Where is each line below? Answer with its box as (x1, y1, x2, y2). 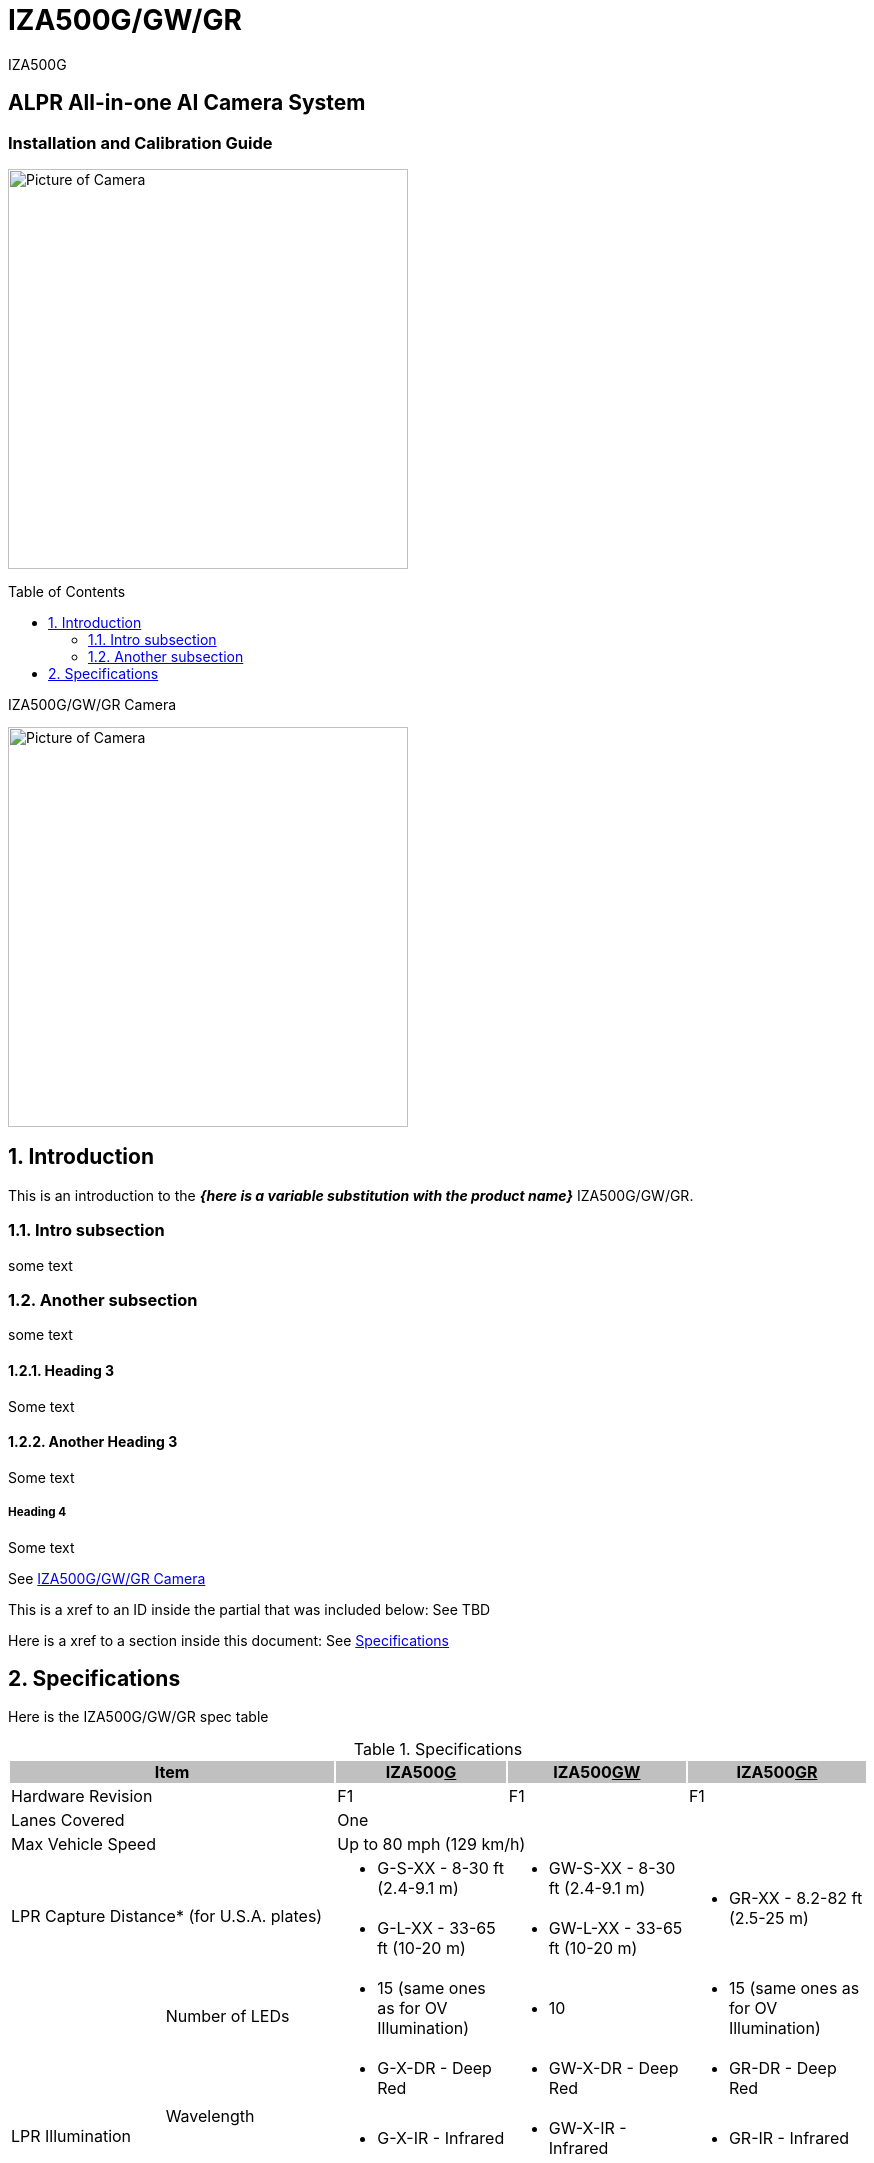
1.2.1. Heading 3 (8, 1361, 115, 1379)
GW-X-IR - (548, 2118, 627, 2139)
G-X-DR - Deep (377, 2058, 492, 2079)
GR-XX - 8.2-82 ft (728, 1888, 863, 1909)
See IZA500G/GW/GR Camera (8, 1569, 206, 1587)
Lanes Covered (11, 1810, 125, 1831)
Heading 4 (8, 1505, 67, 1520)
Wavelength (165, 2106, 255, 2127)
